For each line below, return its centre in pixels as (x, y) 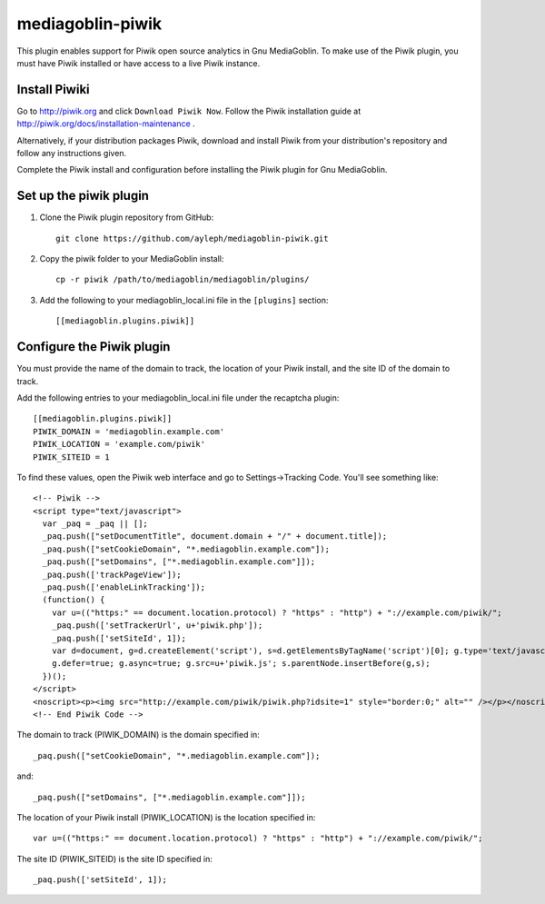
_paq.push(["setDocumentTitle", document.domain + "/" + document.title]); (215, 536)
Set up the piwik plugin (83, 196)
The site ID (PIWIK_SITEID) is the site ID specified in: (115, 859)
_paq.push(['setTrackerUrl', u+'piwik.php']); (157, 626)
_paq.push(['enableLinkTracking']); (124, 587)
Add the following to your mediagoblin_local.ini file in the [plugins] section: (184, 300)
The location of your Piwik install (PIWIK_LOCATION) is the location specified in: (166, 817)
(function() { (74, 600)
